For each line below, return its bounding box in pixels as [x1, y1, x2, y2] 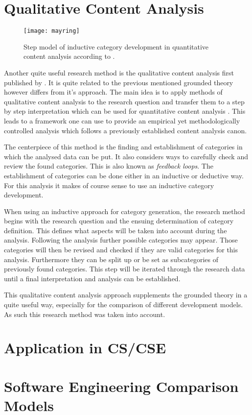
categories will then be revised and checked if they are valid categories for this [4, 244, 238, 255]
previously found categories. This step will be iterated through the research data [4, 264, 245, 274]
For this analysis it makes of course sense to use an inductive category [4, 180, 214, 190]
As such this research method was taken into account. [4, 309, 165, 319]
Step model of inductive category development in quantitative [23, 41, 209, 51]
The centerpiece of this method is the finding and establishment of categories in [4, 142, 243, 152]
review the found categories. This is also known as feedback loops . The [4, 161, 213, 171]
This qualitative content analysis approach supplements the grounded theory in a [4, 290, 248, 300]
